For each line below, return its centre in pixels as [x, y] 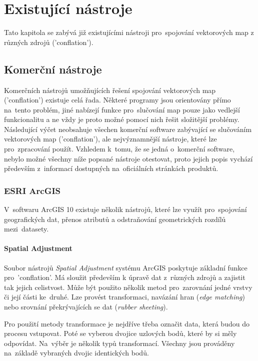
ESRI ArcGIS [32, 190]
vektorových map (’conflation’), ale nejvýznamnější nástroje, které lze [110, 139]
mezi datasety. [26, 229]
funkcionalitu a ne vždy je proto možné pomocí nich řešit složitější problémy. [122, 119]
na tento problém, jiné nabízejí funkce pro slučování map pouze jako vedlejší [122, 109]
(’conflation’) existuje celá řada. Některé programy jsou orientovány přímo [117, 100]
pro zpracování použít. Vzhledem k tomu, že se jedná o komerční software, [119, 149]
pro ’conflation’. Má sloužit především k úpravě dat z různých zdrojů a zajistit [125, 277]
